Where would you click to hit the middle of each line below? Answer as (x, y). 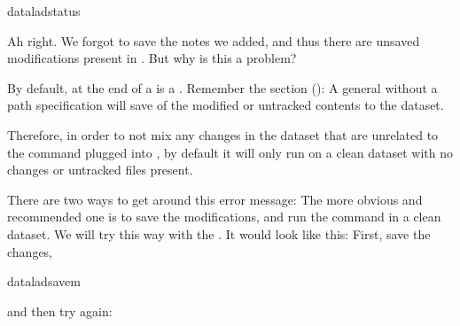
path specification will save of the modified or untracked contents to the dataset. (226, 105)
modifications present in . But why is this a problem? (152, 58)
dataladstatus (44, 11)
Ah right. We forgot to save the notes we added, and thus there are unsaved (214, 40)
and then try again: (60, 310)
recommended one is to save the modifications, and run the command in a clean (224, 217)
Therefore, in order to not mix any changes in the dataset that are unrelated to (223, 134)
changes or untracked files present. (100, 170)
